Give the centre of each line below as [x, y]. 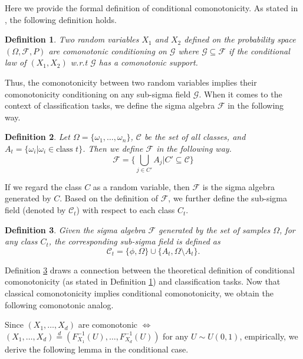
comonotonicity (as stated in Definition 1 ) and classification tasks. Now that [143, 281]
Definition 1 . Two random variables [72, 39]
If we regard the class [43, 186]
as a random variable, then [141, 186]
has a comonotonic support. [148, 62]
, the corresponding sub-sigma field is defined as [134, 241]
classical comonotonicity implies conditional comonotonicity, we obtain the [139, 293]
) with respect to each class [126, 210]
